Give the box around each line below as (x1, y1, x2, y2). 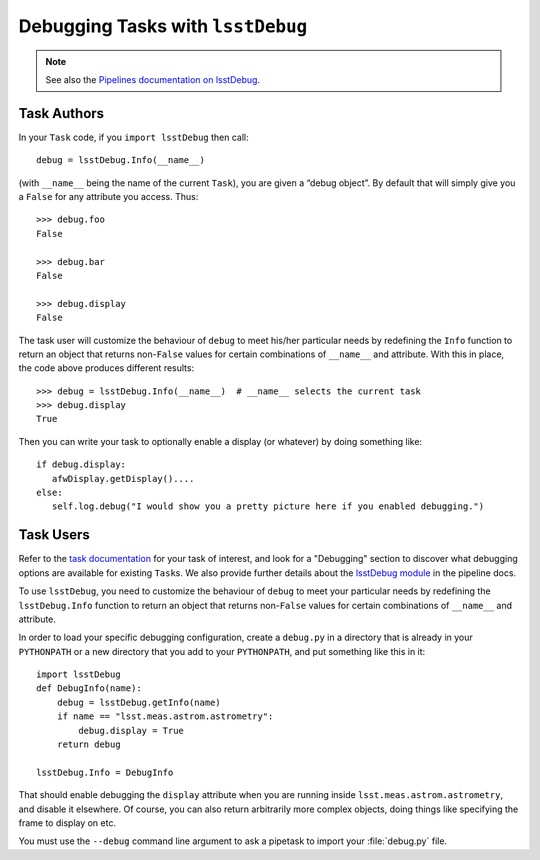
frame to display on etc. (18, 816, 117, 829)
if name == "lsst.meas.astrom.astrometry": (56, 711, 274, 722)
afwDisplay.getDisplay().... (51, 473, 195, 484)
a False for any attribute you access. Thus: (18, 191, 199, 203)
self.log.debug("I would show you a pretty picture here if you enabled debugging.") (51, 501, 485, 512)
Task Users (18, 526, 90, 544)
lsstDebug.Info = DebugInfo (36, 766, 174, 778)
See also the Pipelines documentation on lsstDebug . (45, 73, 260, 85)
